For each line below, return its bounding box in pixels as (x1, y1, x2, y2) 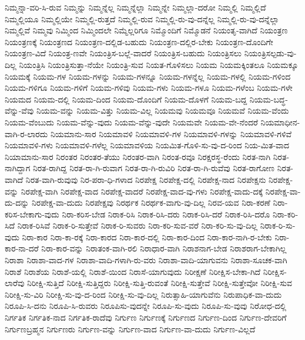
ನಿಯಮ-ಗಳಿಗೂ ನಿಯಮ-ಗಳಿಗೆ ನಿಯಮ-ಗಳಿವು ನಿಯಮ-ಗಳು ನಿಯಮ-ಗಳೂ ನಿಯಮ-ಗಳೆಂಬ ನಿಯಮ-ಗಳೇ (5, 81, 293, 94)
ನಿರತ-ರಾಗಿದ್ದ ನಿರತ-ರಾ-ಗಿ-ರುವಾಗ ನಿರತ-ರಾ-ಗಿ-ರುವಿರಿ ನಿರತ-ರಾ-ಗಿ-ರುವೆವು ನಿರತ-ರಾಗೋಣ (32, 162, 275, 174)
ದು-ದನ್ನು (5, 196, 29, 209)
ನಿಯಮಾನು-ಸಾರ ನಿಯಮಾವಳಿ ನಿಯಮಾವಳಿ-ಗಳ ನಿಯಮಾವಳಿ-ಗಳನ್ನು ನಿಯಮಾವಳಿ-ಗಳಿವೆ (50, 127, 292, 140)
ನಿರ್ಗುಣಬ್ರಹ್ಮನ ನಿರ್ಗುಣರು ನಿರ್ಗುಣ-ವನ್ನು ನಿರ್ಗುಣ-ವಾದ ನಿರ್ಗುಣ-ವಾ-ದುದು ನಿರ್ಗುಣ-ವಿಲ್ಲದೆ (5, 322, 256, 335)
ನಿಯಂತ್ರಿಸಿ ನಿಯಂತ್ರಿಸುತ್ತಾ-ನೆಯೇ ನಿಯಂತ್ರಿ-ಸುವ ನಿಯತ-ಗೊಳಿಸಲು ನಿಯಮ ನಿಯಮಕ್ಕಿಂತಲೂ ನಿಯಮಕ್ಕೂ (19, 58, 299, 70)
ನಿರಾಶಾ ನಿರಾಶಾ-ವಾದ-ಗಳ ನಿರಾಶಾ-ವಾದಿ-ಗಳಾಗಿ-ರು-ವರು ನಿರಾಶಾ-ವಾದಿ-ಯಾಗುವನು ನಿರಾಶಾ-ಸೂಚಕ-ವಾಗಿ (5, 254, 287, 266)
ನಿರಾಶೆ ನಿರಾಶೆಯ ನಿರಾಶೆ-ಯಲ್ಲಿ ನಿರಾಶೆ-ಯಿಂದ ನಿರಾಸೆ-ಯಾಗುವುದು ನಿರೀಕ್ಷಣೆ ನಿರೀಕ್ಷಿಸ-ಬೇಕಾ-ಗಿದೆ (5, 265, 261, 277)
